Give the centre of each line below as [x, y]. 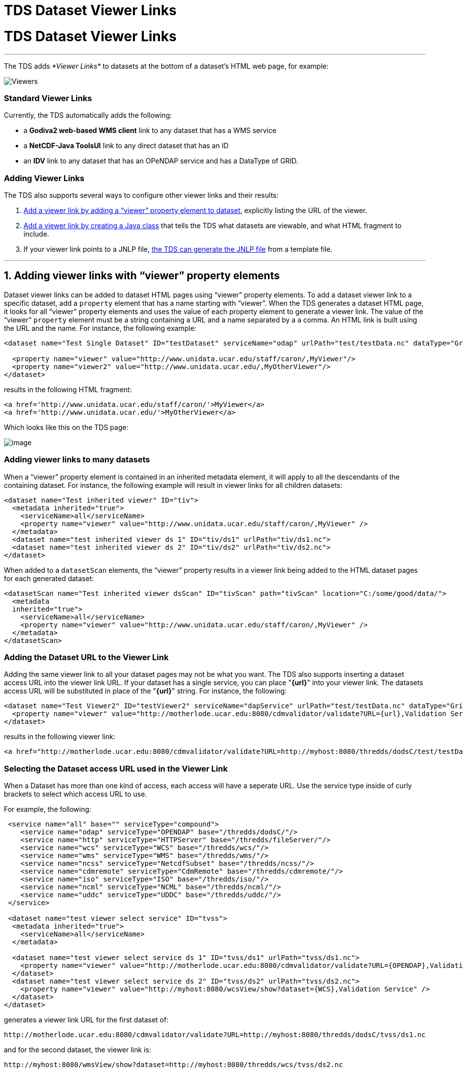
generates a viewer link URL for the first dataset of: [86, 1020]
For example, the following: [48, 809]
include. [37, 234]
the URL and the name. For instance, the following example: [100, 328]
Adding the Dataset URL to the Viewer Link [86, 657]
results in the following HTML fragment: [68, 389]
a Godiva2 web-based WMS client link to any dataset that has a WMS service [150, 131]
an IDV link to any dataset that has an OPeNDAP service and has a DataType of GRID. [161, 161]
